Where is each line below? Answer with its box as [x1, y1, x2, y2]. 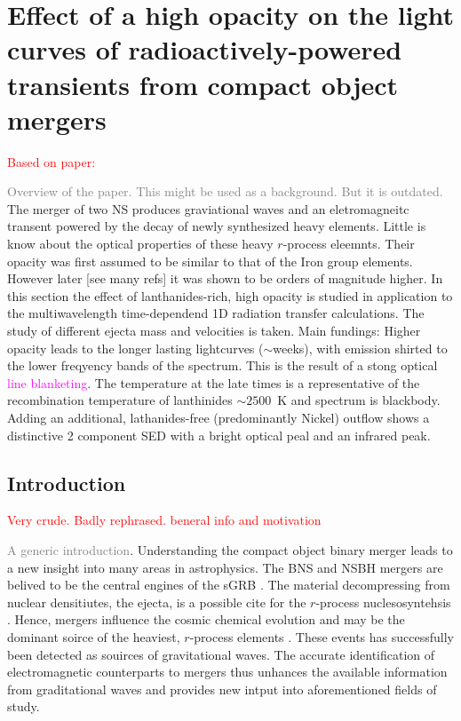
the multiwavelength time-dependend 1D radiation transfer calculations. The [7, 304, 425, 322]
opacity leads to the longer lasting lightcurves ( [7, 338, 264, 357]
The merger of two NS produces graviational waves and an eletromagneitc [7, 199, 409, 218]
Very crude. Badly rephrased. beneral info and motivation [7, 511, 322, 529]
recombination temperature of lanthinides [7, 391, 233, 409]
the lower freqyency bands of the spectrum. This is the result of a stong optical [7, 356, 438, 375]
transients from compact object [7, 66, 399, 102]
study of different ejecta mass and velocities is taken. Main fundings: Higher [7, 321, 421, 340]
